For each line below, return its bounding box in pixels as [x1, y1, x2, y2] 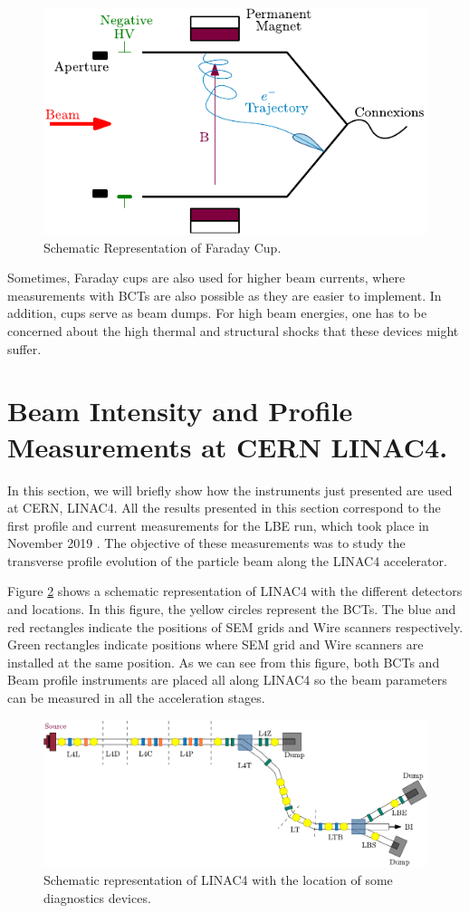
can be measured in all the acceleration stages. [7, 688, 265, 707]
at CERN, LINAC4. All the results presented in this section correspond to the [7, 498, 441, 517]
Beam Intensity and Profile [7, 392, 353, 429]
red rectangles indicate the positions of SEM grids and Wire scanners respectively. [7, 617, 464, 636]
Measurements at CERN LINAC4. [7, 428, 448, 465]
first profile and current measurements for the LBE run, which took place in [7, 515, 429, 534]
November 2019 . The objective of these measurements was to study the [7, 533, 406, 553]
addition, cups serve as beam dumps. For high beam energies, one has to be [7, 303, 427, 322]
